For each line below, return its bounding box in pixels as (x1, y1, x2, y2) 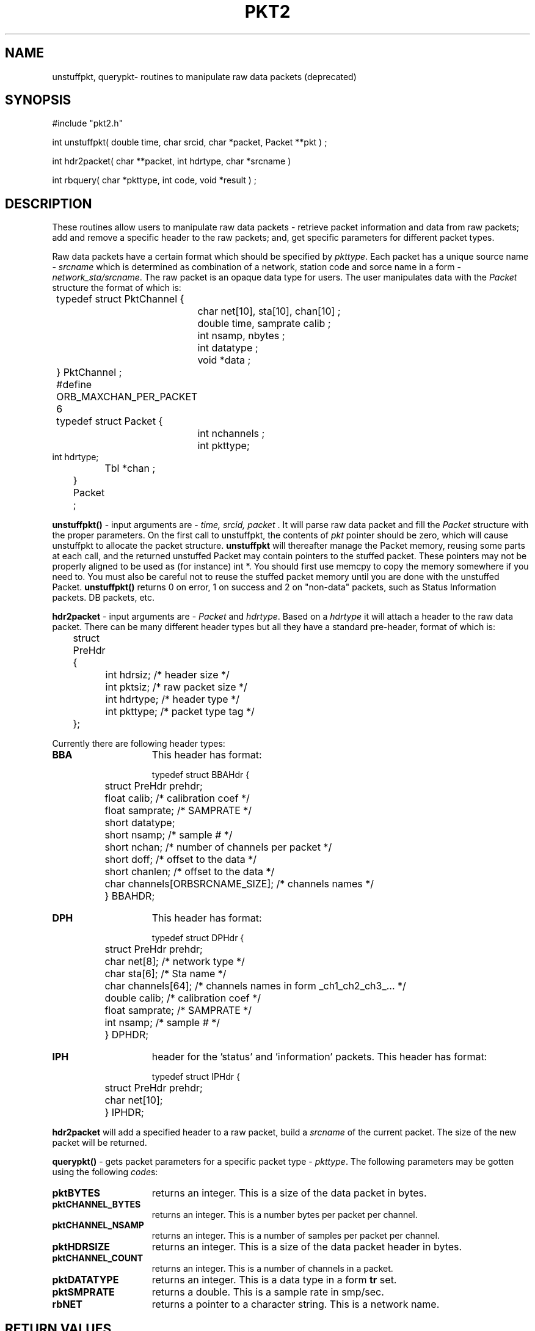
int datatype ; (197, 342, 258, 354)
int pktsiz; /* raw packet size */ (105, 681, 247, 694)
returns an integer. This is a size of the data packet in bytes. (151, 1187, 427, 1200)
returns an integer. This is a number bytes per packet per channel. (151, 1209, 418, 1220)
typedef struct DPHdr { (151, 933, 244, 944)
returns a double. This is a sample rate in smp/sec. (151, 1286, 384, 1299)
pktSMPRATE (52, 1286, 115, 1299)
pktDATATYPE (52, 1274, 119, 1286)
